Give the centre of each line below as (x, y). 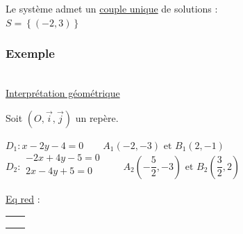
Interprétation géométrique (63, 93)
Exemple (30, 53)
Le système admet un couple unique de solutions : (112, 8)
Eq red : (23, 199)
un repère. (97, 117)
